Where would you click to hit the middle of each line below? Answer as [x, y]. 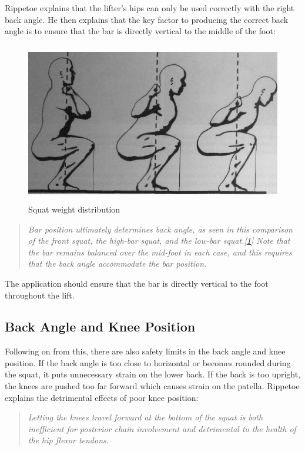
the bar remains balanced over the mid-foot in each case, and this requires [160, 252]
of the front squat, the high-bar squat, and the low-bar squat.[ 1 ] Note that [159, 241]
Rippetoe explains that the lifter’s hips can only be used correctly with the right [150, 8]
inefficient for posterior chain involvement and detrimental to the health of [162, 428]
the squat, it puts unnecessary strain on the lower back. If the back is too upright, [153, 374]
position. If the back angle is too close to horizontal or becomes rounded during [148, 362]
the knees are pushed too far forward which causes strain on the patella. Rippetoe [152, 386]
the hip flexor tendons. [68, 440]
